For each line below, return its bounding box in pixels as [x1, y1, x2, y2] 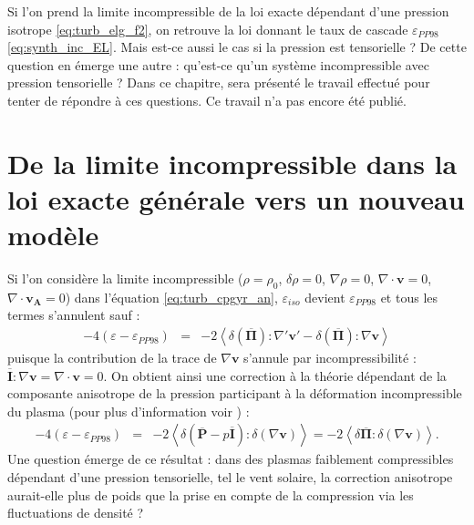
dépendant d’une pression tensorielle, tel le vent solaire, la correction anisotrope [7, 468, 453, 487]
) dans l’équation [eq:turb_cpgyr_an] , [65, 287, 278, 306]
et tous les [380, 287, 438, 306]
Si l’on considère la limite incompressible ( [7, 269, 243, 288]
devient [304, 287, 345, 306]
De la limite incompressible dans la [7, 144, 458, 181]
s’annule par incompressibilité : [243, 348, 417, 367]
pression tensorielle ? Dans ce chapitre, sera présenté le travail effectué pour [7, 73, 430, 92]
